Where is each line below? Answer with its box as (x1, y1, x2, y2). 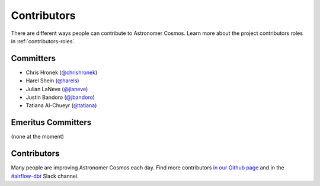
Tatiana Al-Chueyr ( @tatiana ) (25, 102, 97, 109)
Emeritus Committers (11, 117, 92, 127)
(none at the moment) (11, 133, 65, 140)
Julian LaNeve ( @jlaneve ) (25, 85, 88, 92)
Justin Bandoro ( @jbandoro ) (25, 94, 95, 101)
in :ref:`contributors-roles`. (11, 37, 76, 44)
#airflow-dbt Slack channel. (11, 172, 79, 179)
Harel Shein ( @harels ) (25, 77, 79, 84)
